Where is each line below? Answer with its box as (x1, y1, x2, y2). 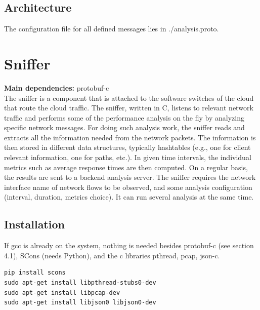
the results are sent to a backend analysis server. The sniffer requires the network (4, 172, 256, 182)
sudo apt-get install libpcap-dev (4, 289, 120, 296)
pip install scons (4, 269, 66, 277)
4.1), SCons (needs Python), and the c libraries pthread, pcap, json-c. (4, 250, 220, 260)
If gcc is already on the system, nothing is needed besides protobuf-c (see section (4, 240, 254, 251)
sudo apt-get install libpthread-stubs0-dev (4, 279, 156, 287)
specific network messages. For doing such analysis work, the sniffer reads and (4, 122, 245, 133)
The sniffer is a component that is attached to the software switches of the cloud (4, 92, 254, 103)
